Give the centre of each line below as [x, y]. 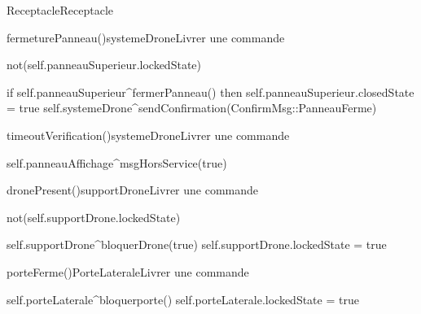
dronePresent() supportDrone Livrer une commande [133, 190]
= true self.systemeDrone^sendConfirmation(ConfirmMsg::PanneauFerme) [192, 108]
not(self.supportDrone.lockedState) [94, 217]
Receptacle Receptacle [60, 10]
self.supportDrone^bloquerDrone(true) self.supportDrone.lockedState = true [197, 244]
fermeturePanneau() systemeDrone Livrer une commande [146, 37]
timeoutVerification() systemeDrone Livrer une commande [148, 135]
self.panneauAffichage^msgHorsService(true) [117, 162]
